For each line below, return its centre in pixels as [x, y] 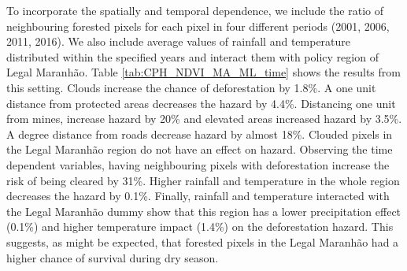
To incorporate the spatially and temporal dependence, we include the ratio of [195, 10]
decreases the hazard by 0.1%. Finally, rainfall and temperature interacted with [198, 196]
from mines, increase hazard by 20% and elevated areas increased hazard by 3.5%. [204, 119]
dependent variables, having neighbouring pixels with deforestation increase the [198, 164]
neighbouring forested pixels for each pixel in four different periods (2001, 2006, [198, 26]
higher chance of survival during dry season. [113, 257]
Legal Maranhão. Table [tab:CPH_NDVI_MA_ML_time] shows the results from [203, 72]
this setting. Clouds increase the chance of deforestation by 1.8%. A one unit [191, 87]
